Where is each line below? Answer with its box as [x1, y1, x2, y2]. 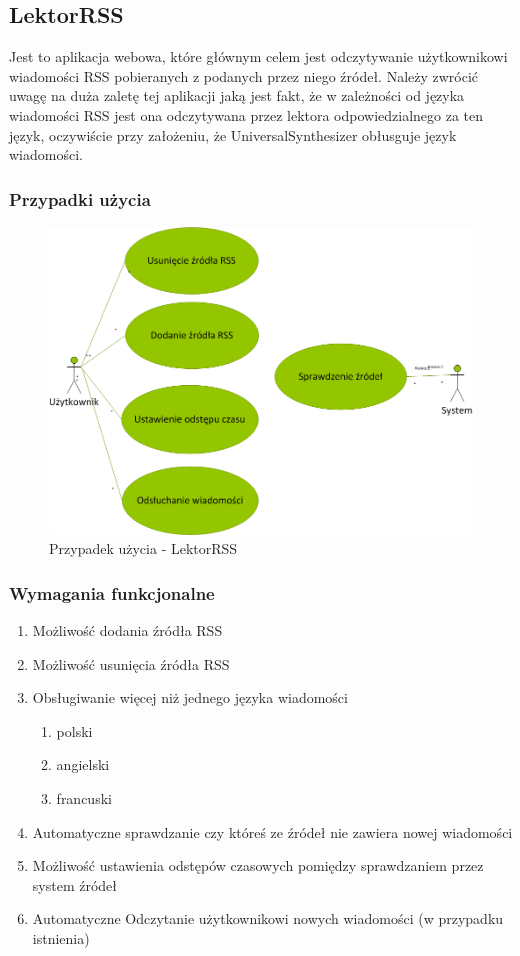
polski [56, 720, 93, 741]
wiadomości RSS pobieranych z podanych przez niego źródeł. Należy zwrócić [9, 65, 479, 86]
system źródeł [32, 874, 118, 895]
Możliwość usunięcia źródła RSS [32, 653, 230, 674]
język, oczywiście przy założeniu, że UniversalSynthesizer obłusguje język [9, 124, 457, 145]
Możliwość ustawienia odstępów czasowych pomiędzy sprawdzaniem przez [32, 855, 484, 876]
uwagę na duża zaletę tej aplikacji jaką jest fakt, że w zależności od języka [9, 85, 465, 106]
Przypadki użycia [9, 186, 151, 211]
